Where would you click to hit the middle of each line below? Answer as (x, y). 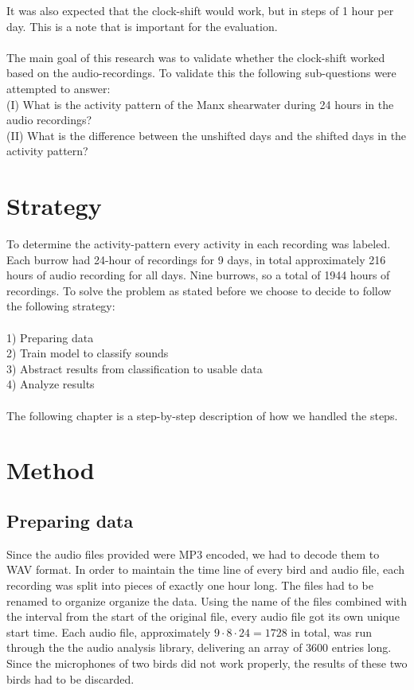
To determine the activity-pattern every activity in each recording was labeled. (199, 244)
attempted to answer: (59, 88)
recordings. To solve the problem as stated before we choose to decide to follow (199, 290)
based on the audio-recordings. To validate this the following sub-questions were (201, 73)
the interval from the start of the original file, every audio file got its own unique (203, 616)
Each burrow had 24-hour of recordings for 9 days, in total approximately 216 (196, 259)
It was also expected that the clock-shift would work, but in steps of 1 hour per (200, 10)
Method (51, 470)
